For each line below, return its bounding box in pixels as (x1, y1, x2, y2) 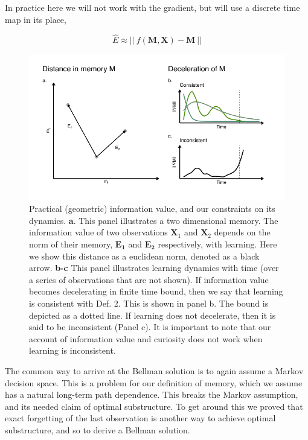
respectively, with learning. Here (158, 237, 277, 250)
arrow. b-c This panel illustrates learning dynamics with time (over (29, 261, 279, 274)
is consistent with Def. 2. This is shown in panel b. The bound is (29, 296, 269, 309)
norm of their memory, (29, 237, 113, 250)
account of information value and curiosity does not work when (29, 332, 263, 345)
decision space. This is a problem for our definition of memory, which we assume (5, 376, 303, 389)
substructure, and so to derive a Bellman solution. (5, 423, 190, 436)
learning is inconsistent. (29, 344, 116, 357)
